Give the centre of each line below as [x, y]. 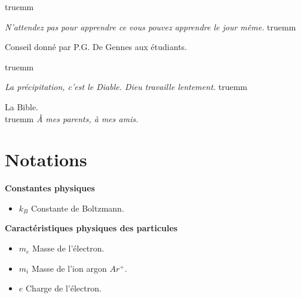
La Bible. [21, 106]
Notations [46, 159]
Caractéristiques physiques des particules [91, 228]
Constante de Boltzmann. [77, 208]
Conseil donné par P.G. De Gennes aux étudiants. [96, 47]
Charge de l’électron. [63, 288]
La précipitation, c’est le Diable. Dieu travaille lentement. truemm [126, 87]
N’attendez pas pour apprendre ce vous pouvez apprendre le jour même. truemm [150, 27]
